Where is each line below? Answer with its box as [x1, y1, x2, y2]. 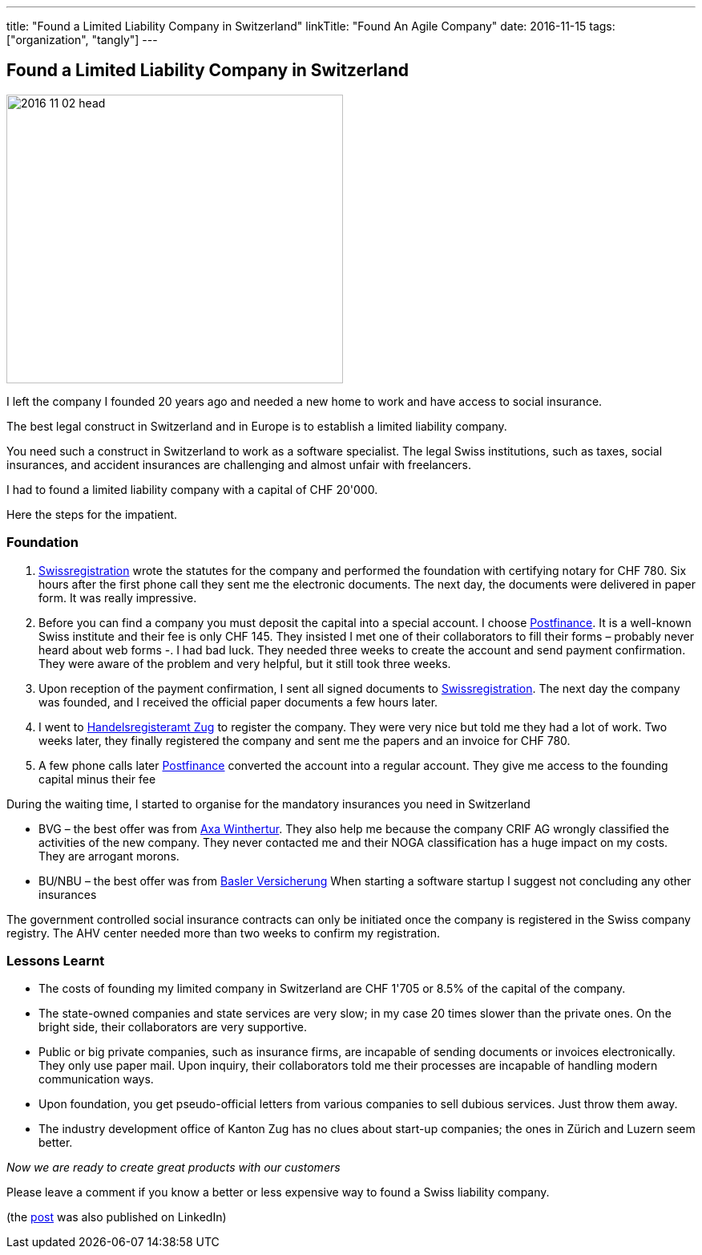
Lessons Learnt [6, 952, 105, 969]
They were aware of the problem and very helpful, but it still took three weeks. [38, 656, 451, 670]
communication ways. [38, 1072, 154, 1087]
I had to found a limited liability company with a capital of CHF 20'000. [6, 482, 378, 496]
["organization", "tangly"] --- [6, 33, 158, 47]
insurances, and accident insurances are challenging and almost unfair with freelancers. [6, 457, 472, 472]
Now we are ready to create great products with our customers [6, 1160, 341, 1175]
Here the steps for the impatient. [6, 507, 178, 521]
